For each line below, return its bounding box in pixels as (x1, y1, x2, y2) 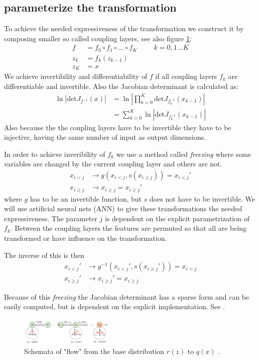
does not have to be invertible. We (149, 193, 255, 204)
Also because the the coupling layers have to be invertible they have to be (4, 122, 231, 132)
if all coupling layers (155, 71, 217, 81)
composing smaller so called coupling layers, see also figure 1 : (4, 33, 192, 43)
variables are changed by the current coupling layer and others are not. (4, 158, 222, 169)
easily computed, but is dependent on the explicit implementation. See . (4, 301, 225, 312)
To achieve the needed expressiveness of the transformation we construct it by (4, 23, 244, 34)
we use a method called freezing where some (116, 148, 251, 159)
